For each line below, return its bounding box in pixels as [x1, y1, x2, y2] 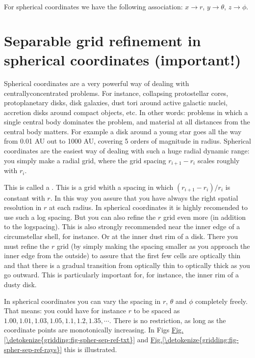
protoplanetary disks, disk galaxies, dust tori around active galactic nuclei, [4, 97, 228, 108]
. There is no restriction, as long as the [109, 315, 226, 325]
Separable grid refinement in [4, 30, 201, 50]
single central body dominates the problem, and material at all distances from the [4, 117, 250, 127]
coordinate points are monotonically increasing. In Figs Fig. [4, 325, 183, 335]
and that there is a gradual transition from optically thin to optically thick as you [4, 260, 250, 270]
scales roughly [197, 155, 240, 165]
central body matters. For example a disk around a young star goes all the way [4, 126, 242, 136]
